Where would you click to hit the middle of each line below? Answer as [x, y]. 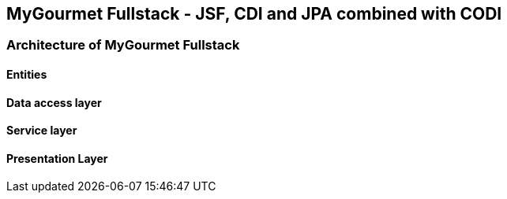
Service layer [42, 131]
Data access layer [54, 102]
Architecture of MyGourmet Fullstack [123, 45]
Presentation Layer [57, 158]
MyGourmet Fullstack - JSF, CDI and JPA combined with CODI [254, 14]
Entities [27, 75]
